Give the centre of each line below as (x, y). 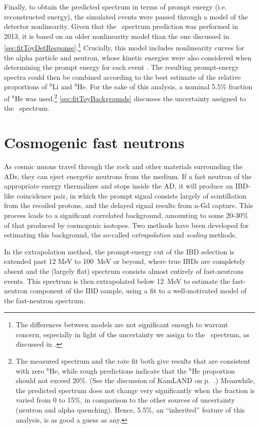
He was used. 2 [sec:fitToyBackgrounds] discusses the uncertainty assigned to (130, 98)
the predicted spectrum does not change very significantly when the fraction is (135, 390)
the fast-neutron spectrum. (45, 300)
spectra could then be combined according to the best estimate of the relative (123, 77)
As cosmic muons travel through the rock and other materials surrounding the (123, 166)
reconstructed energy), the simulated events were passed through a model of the (126, 16)
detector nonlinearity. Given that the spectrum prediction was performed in (121, 26)
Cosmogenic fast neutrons (94, 142)
